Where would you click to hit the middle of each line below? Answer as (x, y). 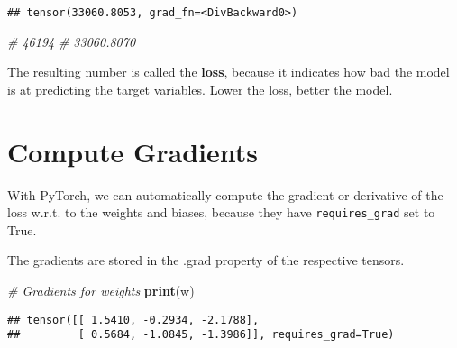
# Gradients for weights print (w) (101, 290)
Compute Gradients (133, 151)
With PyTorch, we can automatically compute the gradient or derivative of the (225, 194)
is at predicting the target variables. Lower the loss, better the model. (200, 89)
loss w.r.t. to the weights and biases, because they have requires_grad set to (221, 212)
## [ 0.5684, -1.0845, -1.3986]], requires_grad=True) (201, 335)
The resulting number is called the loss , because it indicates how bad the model (228, 72)
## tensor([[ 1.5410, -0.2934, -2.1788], (133, 320)
